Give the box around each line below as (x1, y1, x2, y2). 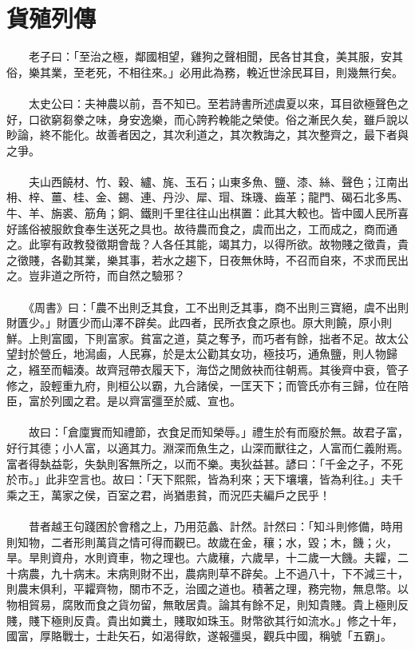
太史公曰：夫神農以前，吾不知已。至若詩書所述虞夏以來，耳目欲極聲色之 (28, 94, 409, 111)
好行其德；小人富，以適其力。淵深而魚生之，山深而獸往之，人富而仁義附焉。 (6, 439, 409, 456)
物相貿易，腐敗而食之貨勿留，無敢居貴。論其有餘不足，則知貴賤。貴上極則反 (6, 595, 409, 612)
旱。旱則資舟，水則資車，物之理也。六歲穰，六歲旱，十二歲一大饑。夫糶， (6, 549, 397, 566)
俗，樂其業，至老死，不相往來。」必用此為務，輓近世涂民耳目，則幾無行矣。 (6, 63, 403, 80)
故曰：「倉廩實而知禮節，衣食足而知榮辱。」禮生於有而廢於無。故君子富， (28, 424, 409, 440)
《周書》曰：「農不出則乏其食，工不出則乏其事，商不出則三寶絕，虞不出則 (28, 298, 409, 315)
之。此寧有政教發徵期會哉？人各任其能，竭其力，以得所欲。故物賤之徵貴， (6, 236, 397, 253)
